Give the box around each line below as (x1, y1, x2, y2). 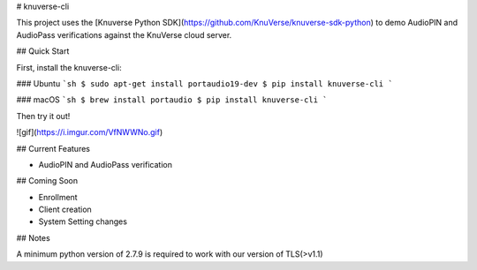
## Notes (16, 232, 50, 243)
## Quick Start (16, 46, 70, 56)
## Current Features (16, 143, 90, 154)
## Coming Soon (16, 176, 79, 186)
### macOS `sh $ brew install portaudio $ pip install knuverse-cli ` (16, 94, 328, 105)
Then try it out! (16, 110, 71, 121)
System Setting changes (38, 216, 128, 227)
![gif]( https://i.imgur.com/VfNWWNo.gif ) (16, 127, 163, 138)
